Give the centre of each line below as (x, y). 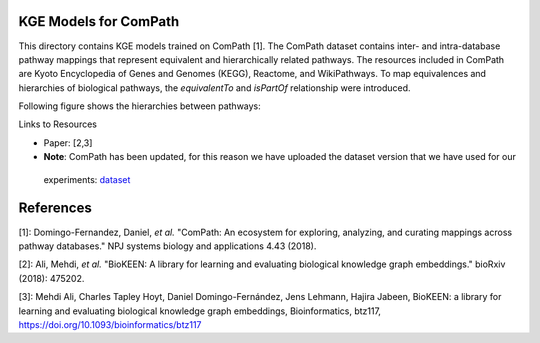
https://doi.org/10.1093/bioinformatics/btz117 (110, 324)
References (55, 208)
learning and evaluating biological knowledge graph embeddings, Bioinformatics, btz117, (200, 311)
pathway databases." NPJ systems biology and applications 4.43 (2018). (167, 246)
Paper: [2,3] (68, 142)
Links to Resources (57, 124)
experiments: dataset (87, 179)
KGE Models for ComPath (99, 21)
